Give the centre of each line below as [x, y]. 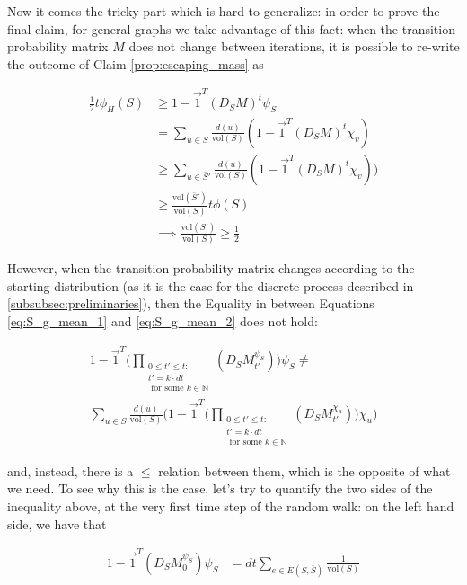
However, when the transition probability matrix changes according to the [211, 268]
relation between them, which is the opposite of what [304, 470]
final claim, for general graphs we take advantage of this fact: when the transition [231, 28]
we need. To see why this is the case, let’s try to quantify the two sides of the [220, 488]
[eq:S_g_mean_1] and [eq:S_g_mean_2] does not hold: [163, 321]
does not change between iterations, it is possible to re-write [294, 46]
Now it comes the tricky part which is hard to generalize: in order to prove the [224, 11]
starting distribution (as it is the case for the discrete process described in [211, 285]
